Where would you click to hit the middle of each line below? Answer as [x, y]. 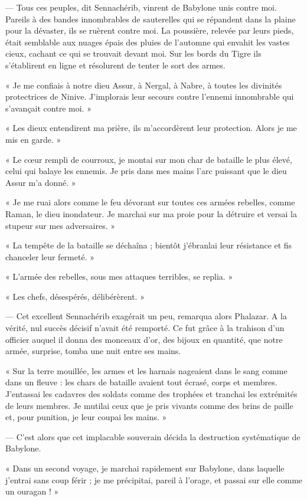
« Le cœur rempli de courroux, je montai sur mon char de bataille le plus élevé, [149, 159]
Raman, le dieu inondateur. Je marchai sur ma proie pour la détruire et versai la [151, 213]
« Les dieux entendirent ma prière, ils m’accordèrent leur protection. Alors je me [151, 128]
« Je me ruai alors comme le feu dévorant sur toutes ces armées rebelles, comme [150, 202]
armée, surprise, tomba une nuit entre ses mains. [93, 351]
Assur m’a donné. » [41, 182]
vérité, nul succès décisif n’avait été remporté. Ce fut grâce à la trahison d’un [145, 328]
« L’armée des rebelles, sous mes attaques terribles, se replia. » [119, 276]
